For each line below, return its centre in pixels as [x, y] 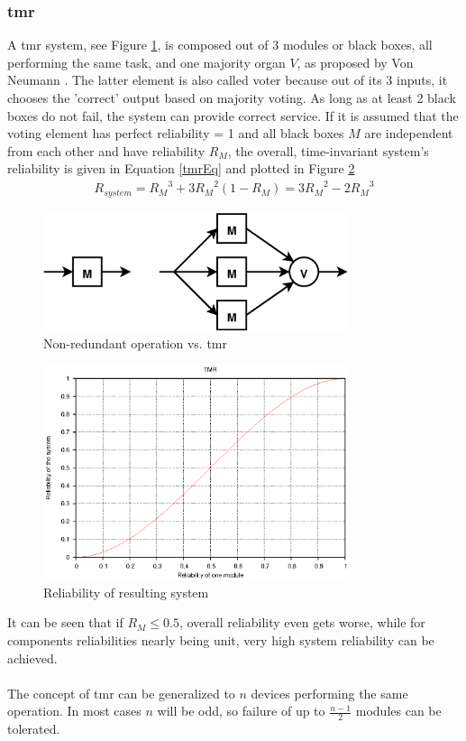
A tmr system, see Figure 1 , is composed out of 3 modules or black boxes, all [220, 45]
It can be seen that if [65, 622]
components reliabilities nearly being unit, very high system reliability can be [221, 640]
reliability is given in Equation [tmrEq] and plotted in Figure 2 [181, 168]
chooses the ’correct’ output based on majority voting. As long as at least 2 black [232, 97]
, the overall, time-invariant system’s [328, 150]
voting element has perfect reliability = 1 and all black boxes [176, 133]
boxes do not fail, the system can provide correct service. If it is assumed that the [233, 115]
